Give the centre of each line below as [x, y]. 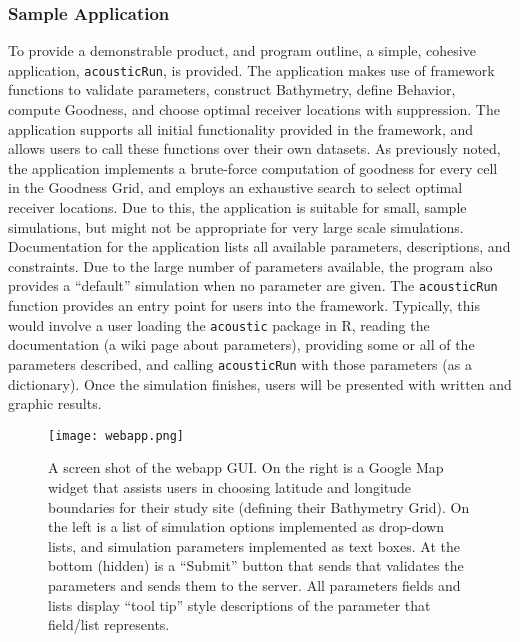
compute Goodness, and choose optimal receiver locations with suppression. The [254, 109]
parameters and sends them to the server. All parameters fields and [254, 584]
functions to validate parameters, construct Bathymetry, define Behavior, [232, 89]
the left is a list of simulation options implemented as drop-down [246, 526]
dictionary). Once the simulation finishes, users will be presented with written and [260, 383]
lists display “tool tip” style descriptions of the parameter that [239, 604]
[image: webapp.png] [116, 435]
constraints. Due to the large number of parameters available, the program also [250, 265]
